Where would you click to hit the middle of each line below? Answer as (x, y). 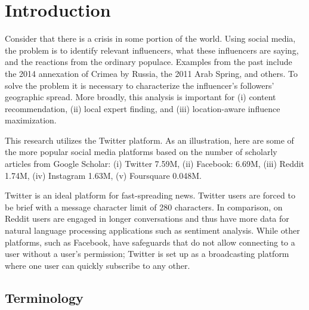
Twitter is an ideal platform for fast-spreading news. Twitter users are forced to (150, 195)
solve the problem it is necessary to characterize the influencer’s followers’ (140, 85)
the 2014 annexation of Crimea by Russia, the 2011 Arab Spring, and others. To (151, 73)
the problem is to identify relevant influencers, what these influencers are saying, (152, 50)
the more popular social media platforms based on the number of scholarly (141, 152)
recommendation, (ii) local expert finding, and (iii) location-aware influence (143, 108)
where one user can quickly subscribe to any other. (98, 265)
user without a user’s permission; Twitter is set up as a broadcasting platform (147, 254)
